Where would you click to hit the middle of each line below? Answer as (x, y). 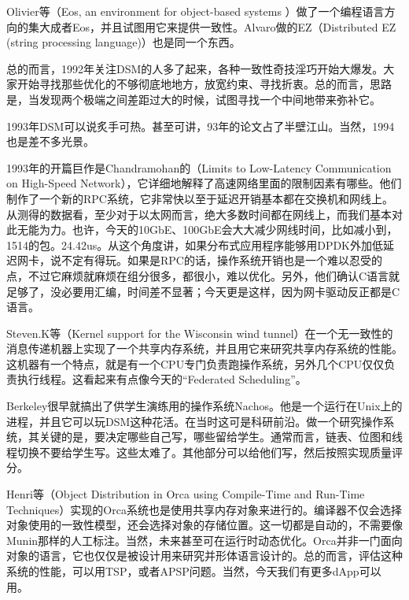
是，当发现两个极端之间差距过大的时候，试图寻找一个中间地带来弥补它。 (193, 99)
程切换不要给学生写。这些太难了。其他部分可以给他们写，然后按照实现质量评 (204, 452)
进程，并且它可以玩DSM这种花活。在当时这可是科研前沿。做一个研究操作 (195, 421)
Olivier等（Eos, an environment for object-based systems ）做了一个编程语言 (195, 11)
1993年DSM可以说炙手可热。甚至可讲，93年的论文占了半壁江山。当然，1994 (201, 126)
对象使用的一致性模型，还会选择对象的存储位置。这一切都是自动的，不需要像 (204, 525)
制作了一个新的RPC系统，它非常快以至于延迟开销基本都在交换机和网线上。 (200, 198)
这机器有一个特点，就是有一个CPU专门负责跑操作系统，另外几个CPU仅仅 (195, 363)
